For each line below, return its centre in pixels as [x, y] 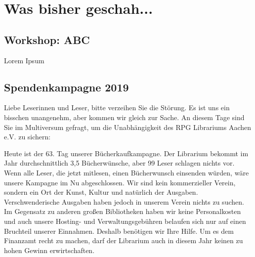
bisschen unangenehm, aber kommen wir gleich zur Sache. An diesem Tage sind [124, 117]
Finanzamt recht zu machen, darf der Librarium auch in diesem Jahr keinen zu [124, 240]
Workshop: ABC [47, 39]
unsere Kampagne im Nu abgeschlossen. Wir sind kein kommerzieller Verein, [120, 182]
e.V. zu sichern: [27, 137]
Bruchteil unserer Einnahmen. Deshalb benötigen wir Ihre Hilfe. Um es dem [119, 231]
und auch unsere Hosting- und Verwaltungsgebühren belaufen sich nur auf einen [125, 221]
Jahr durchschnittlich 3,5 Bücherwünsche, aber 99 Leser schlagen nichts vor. [119, 163]
